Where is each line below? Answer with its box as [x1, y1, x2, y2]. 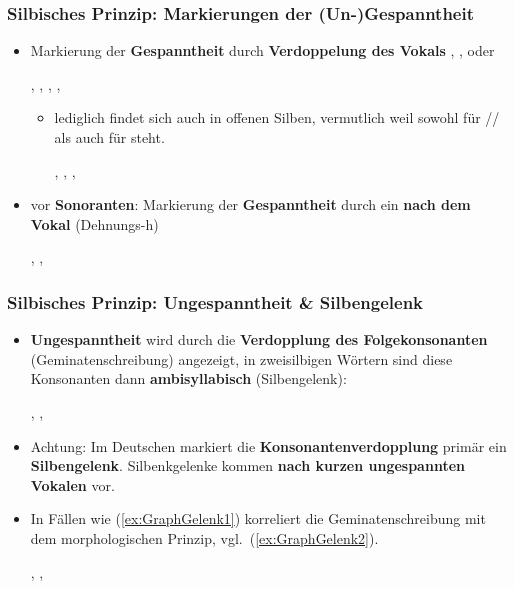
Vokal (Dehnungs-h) [30, 213, 159, 234]
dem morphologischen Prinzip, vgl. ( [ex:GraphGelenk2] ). [30, 527, 379, 548]
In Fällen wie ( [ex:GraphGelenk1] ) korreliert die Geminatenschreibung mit [30, 508, 486, 529]
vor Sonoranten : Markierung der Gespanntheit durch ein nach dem [30, 194, 471, 215]
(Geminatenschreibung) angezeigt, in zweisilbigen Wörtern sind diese [30, 348, 453, 369]
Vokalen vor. [30, 474, 115, 495]
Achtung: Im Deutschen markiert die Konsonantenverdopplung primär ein [30, 435, 507, 456]
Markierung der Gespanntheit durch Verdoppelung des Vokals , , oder [30, 40, 495, 61]
